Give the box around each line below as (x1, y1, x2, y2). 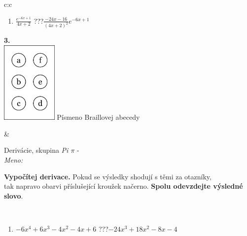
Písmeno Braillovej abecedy (57, 112, 140, 122)
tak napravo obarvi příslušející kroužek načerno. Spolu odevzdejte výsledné (4, 181, 243, 191)
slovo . (4, 190, 23, 201)
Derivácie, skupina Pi (4, 145, 69, 155)
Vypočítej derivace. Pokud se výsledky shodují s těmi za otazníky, (4, 171, 212, 181)
